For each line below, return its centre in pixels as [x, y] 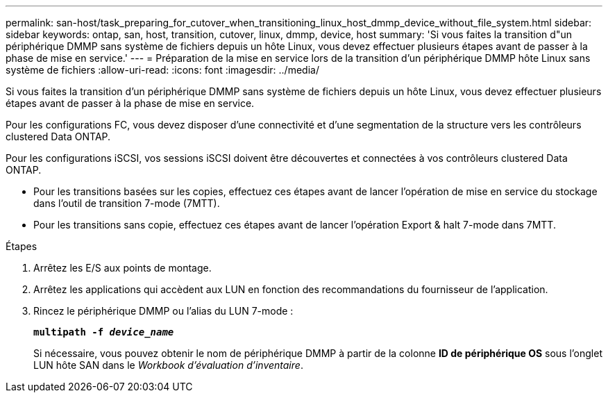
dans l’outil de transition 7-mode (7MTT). [127, 203]
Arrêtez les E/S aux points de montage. [123, 268]
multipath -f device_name [104, 332]
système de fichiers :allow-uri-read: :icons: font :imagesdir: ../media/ [162, 70]
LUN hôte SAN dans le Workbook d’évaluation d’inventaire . [168, 365]
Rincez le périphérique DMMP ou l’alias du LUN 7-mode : [163, 311]
